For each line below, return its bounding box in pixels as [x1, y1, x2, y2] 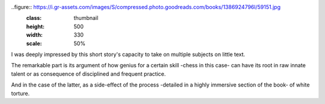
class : [26, 14, 42, 22]
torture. [11, 90, 30, 97]
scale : [26, 40, 42, 47]
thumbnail [73, 14, 99, 22]
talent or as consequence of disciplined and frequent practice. [11, 70, 166, 78]
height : [26, 23, 45, 30]
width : [26, 31, 43, 38]
